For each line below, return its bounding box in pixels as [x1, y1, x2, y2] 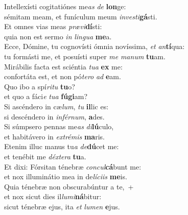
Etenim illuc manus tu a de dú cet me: [4, 141, 119, 152]
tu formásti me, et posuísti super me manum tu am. [4, 51, 166, 61]
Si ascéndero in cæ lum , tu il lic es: [4, 101, 109, 111]
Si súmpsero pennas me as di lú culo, [4, 121, 114, 132]
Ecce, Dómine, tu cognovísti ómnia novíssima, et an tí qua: [4, 41, 185, 52]
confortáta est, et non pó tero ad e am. [4, 71, 121, 82]
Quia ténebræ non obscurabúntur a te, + [4, 181, 134, 192]
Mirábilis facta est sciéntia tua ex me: [4, 61, 123, 71]
